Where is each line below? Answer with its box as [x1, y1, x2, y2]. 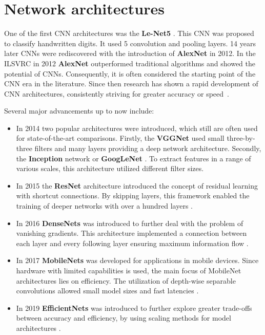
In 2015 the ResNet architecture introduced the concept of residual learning [16, 180, 258, 191]
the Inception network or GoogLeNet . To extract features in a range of [16, 153, 251, 163]
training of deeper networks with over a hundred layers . [16, 200, 193, 211]
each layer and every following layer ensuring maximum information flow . [16, 237, 249, 248]
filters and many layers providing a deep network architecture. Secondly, [34, 143, 261, 154]
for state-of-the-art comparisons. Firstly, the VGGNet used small [16, 133, 225, 143]
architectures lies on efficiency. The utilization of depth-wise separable [16, 275, 236, 286]
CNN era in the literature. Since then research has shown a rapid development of [4, 78, 258, 89]
